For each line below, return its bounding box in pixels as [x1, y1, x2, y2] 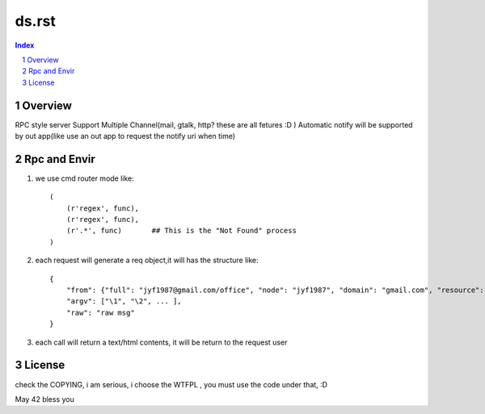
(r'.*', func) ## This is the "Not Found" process [65, 226, 297, 236]
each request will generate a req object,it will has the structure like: [35, 255, 259, 266]
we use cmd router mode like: [35, 174, 135, 183]
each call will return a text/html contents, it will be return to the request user [35, 337, 288, 347]
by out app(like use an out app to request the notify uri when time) [15, 132, 236, 141]
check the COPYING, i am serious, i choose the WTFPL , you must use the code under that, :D [15, 379, 327, 389]
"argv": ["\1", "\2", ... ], [65, 297, 182, 306]
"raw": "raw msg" [65, 307, 135, 317]
